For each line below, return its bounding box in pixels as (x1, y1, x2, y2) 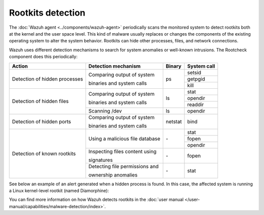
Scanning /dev (88, 107, 122, 114)
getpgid (187, 76, 205, 82)
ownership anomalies (88, 171, 138, 178)
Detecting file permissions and (88, 163, 159, 170)
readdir (187, 101, 204, 108)
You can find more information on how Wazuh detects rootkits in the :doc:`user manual (9, 196, 184, 202)
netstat (165, 118, 182, 125)
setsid (187, 69, 201, 76)
